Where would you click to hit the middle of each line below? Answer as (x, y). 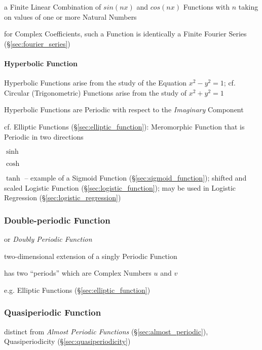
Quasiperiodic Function (53, 312)
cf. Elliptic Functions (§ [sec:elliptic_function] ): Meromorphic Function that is (124, 126)
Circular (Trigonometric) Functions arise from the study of (96, 92)
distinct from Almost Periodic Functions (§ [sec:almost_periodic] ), (106, 331)
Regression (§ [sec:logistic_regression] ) (63, 198)
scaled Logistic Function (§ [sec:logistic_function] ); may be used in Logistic (120, 187)
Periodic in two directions (44, 136)
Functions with (206, 7)
